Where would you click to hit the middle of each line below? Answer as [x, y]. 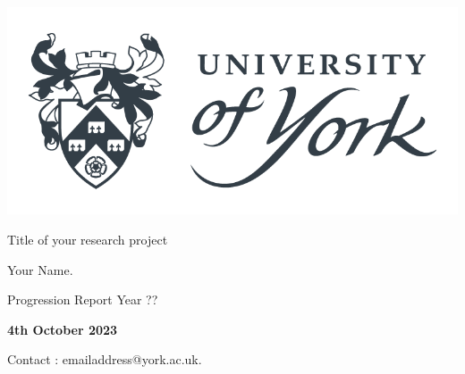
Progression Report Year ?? [83, 299]
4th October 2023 [63, 329]
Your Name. [40, 269]
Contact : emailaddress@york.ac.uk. [105, 359]
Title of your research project [88, 240]
